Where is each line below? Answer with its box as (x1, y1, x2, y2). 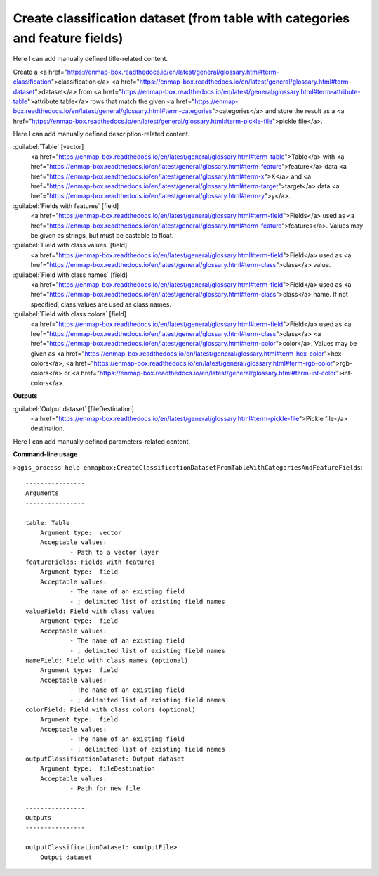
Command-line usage (13, 450, 78, 458)
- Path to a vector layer (69, 548, 159, 556)
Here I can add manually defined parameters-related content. (13, 437, 191, 446)
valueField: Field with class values (25, 607, 156, 615)
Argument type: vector (39, 528, 122, 536)
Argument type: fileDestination (39, 765, 156, 773)
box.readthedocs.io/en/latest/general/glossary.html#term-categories (13, 107, 213, 115)
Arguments (25, 489, 59, 497)
